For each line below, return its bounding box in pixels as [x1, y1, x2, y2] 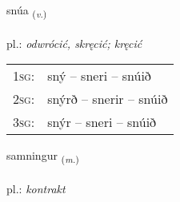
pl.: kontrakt [6, 180, 66, 197]
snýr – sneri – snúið [47, 113, 157, 132]
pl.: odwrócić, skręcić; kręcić [6, 34, 142, 51]
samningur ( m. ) [6, 147, 79, 166]
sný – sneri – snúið [47, 66, 151, 85]
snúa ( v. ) [6, 2, 47, 20]
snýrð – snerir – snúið [47, 89, 168, 109]
